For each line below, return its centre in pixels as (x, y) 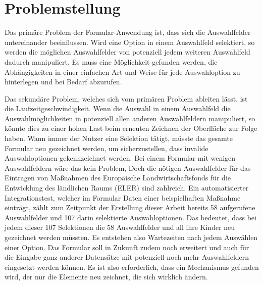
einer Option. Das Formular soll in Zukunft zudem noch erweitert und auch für (127, 247)
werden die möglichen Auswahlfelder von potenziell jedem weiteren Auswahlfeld (127, 52)
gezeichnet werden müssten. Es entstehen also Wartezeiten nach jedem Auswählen (131, 237)
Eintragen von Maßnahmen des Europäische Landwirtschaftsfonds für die (118, 178)
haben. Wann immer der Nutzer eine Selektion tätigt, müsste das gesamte (119, 138)
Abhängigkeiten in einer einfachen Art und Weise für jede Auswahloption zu (122, 72)
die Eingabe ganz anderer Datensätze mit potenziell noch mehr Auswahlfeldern (127, 257)
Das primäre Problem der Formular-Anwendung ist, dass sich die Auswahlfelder (128, 32)
